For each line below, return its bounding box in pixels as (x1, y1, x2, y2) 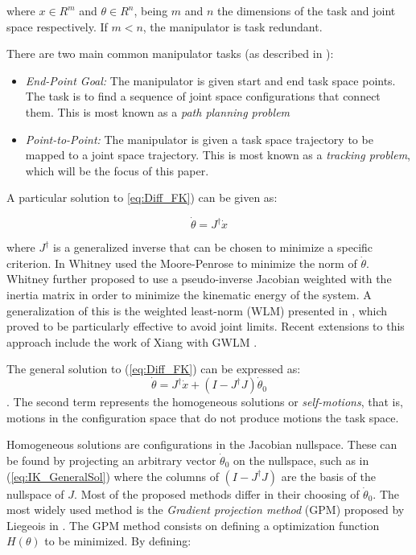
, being (134, 2, 168, 18)
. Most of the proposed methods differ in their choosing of (74, 485, 360, 502)
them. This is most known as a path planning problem (25, 103, 290, 120)
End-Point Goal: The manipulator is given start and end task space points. (25, 72, 396, 88)
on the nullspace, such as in (233, 451, 369, 468)
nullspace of (6, 485, 64, 502)
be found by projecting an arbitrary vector (6, 451, 216, 468)
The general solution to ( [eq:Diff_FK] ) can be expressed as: (6, 360, 301, 377)
